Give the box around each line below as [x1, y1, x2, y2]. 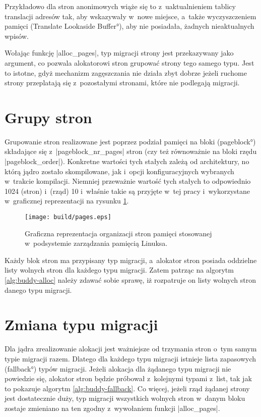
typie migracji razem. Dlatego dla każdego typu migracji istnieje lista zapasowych [5, 353, 256, 363]
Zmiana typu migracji [5, 314, 158, 335]
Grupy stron [5, 107, 92, 127]
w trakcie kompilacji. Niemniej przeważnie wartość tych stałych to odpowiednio [5, 176, 251, 186]
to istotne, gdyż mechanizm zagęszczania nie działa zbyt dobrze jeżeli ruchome [5, 67, 247, 78]
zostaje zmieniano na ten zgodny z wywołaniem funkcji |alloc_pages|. [5, 402, 220, 413]
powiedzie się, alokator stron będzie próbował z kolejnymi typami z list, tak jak [5, 373, 252, 384]
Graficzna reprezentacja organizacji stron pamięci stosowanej [25, 228, 212, 238]
